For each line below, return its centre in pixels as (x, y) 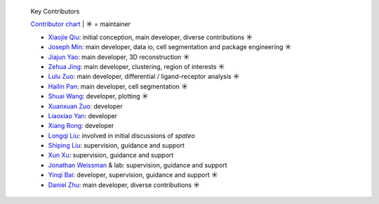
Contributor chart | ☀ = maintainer (81, 24)
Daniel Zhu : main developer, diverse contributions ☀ (124, 185)
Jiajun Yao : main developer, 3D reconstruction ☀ (119, 57)
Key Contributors (55, 11)
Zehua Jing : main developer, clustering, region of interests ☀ (137, 66)
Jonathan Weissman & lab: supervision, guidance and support (138, 165)
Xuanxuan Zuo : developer (85, 106)
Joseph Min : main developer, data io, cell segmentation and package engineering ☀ (170, 47)
